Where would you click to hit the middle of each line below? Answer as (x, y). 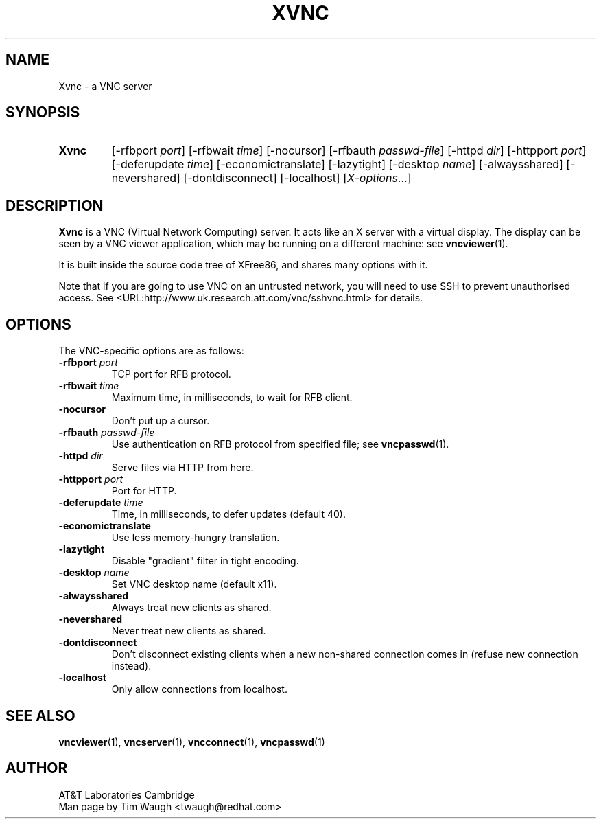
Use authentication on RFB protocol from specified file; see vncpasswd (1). (280, 444)
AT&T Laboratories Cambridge (127, 794)
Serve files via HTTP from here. (182, 468)
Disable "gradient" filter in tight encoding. (205, 561)
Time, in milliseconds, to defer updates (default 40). (228, 514)
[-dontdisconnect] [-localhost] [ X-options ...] (297, 178)
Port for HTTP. (144, 491)
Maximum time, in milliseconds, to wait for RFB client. (232, 398)
